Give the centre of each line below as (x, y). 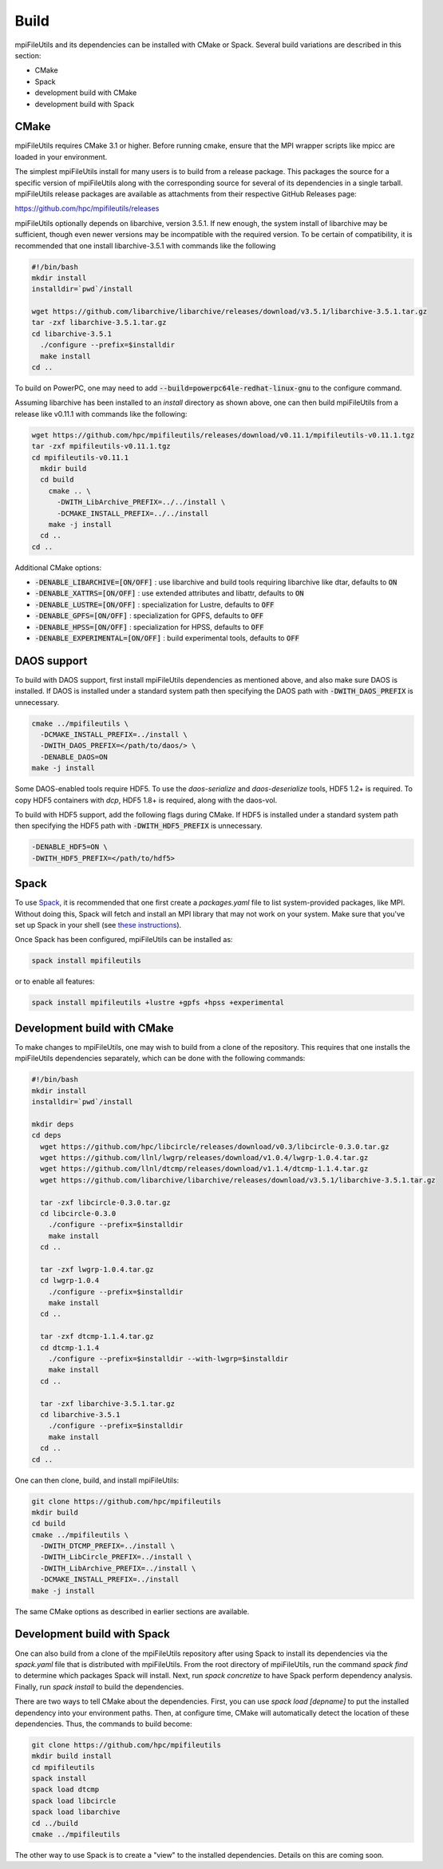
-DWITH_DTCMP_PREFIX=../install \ (108, 1546)
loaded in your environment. (61, 156)
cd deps (46, 1135)
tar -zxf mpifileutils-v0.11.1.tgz (101, 446)
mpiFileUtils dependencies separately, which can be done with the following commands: (160, 1059)
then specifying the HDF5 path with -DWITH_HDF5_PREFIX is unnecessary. (138, 826)
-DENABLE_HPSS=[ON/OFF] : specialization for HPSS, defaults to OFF (149, 627)
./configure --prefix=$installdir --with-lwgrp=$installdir (168, 1359)
